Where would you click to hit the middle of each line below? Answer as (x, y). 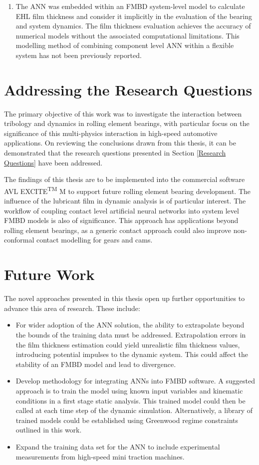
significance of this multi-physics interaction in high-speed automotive (111, 133)
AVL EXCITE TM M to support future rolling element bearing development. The (128, 190)
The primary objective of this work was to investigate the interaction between (123, 113)
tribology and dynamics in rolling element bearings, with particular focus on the (127, 123)
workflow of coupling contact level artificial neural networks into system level (122, 210)
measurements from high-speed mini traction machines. (100, 456)
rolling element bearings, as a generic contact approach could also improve (118, 230)
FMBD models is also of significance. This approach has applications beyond (121, 220)
